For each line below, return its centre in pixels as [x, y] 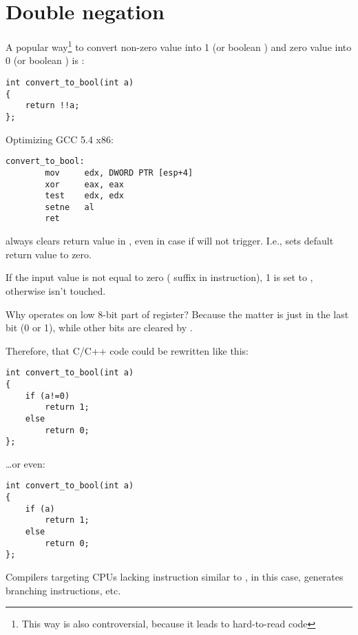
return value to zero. [49, 254]
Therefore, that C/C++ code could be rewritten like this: [127, 350]
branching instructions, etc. [63, 590]
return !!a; [52, 106]
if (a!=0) [48, 396]
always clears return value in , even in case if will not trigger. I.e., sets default [170, 241]
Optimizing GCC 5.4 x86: [60, 139]
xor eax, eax [84, 184]
